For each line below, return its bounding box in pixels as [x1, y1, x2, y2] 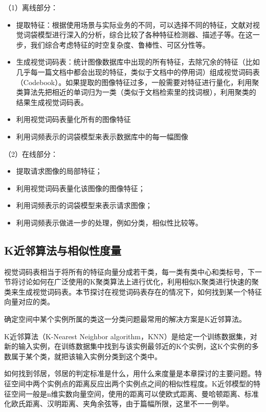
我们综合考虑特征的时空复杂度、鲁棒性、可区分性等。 [30, 39, 210, 50]
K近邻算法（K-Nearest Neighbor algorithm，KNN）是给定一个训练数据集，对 [4, 331, 257, 341]
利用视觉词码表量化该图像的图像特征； [16, 182, 145, 193]
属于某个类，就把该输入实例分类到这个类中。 [11, 351, 162, 361]
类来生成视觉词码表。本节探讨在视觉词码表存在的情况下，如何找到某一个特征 [4, 286, 262, 297]
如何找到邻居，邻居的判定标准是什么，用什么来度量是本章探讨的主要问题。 [4, 368, 255, 379]
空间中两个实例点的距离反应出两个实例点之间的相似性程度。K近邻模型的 [11, 378, 253, 389]
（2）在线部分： [4, 148, 58, 159]
